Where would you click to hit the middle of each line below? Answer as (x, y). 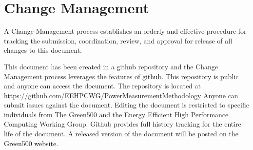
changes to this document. (43, 50)
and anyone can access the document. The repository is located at (103, 86)
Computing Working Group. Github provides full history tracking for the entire (123, 124)
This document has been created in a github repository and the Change (111, 66)
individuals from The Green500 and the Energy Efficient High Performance (116, 114)
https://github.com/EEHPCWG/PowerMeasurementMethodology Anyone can (121, 95)
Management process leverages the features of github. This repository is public (121, 76)
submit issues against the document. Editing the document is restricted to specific (126, 105)
